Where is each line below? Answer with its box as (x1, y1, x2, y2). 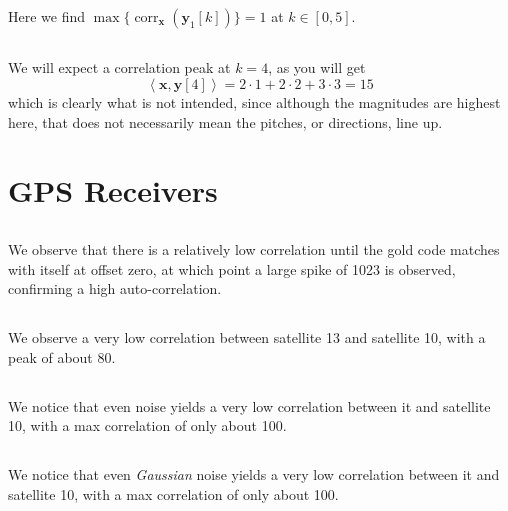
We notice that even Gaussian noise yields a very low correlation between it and (8, 464, 500, 485)
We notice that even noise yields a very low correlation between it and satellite (8, 395, 491, 416)
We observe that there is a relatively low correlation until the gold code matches (8, 238, 500, 259)
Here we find (8, 6, 86, 26)
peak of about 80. (8, 346, 116, 367)
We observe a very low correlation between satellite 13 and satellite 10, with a (8, 327, 486, 348)
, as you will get (268, 57, 366, 78)
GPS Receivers (8, 170, 218, 211)
